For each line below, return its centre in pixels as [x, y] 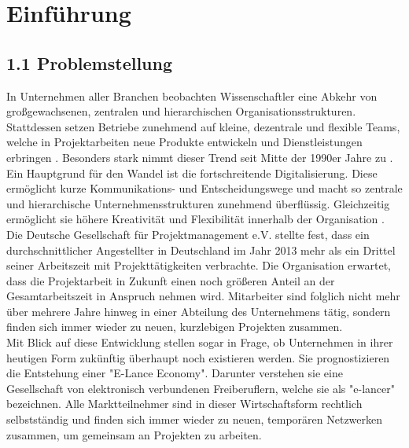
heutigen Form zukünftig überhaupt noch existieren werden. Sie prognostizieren [198, 357]
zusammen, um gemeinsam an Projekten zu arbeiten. [134, 434]
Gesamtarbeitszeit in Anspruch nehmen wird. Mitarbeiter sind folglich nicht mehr [203, 296]
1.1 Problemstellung [90, 62]
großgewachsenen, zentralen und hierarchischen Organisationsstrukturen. [181, 111]
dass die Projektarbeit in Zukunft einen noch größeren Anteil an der [171, 280]
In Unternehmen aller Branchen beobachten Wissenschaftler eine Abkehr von [192, 95]
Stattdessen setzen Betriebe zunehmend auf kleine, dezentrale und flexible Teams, [203, 126]
